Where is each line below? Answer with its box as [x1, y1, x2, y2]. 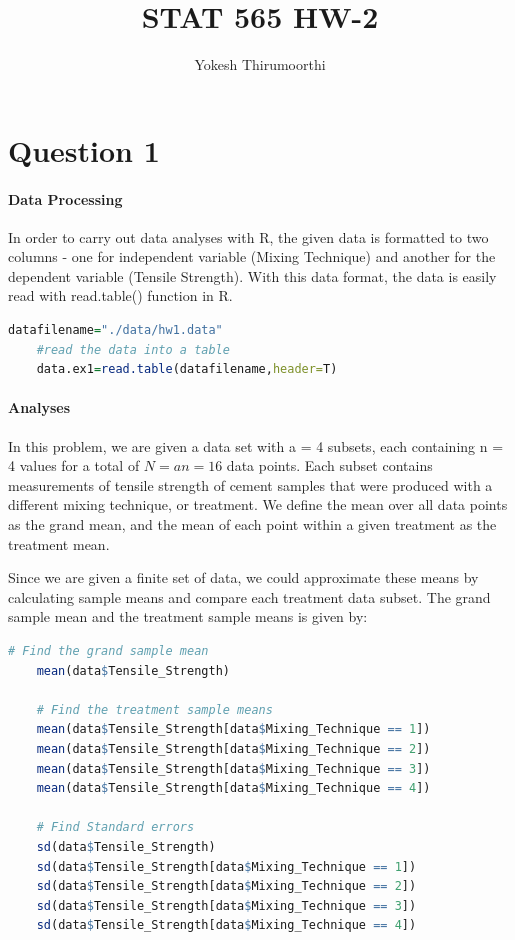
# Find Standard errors [36, 820, 195, 835]
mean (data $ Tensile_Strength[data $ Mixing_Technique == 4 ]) [36, 781, 431, 796]
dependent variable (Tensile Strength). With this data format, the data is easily [8, 265, 497, 286]
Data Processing [8, 188, 123, 209]
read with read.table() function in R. [8, 285, 233, 306]
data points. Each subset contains [226, 455, 433, 476]
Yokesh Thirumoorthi [194, 54, 326, 75]
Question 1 [8, 129, 160, 170]
